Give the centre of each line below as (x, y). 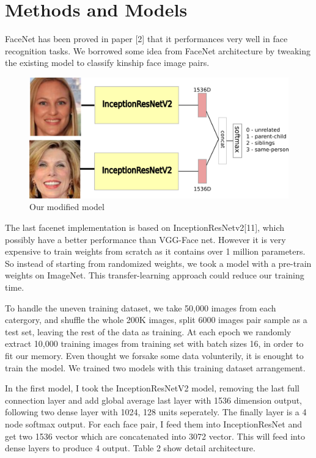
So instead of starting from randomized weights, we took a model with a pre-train (158, 263)
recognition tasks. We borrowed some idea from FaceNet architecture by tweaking (158, 50)
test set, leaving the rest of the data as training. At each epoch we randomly (148, 331)
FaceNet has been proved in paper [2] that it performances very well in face (146, 39)
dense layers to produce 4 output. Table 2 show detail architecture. (130, 448)
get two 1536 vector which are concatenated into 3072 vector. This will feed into (155, 436)
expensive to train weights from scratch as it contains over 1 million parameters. (155, 251)
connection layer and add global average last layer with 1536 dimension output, (154, 400)
